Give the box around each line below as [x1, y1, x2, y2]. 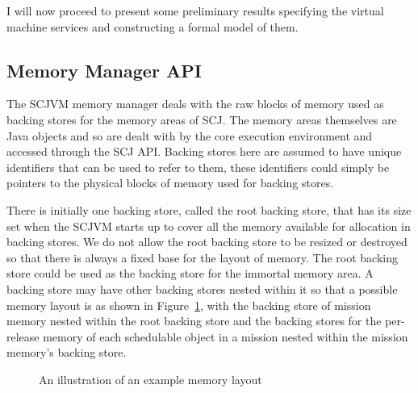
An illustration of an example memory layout [39, 370, 262, 387]
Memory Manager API [6, 57, 202, 82]
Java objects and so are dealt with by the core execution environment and [6, 127, 373, 144]
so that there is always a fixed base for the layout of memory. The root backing [6, 249, 398, 265]
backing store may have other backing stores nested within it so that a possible [6, 280, 398, 297]
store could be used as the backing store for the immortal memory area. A [6, 265, 374, 282]
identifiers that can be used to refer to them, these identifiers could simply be [6, 158, 390, 175]
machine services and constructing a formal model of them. [6, 18, 299, 35]
